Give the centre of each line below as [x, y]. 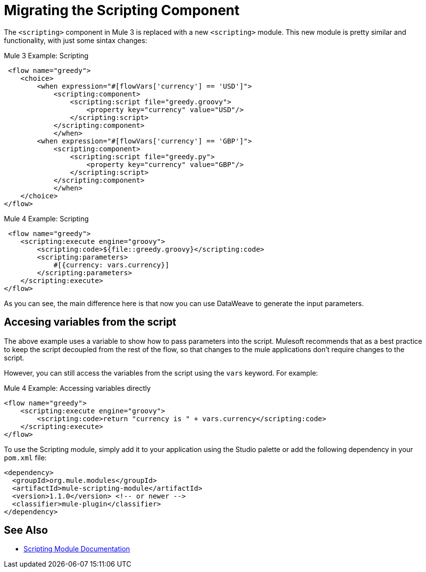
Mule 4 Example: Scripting [46, 218]
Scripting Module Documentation [77, 549]
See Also [26, 530]
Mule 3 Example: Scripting [46, 55]
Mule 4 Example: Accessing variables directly [77, 388]
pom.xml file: [25, 457]
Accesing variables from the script [90, 322]
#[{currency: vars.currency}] [112, 265]
